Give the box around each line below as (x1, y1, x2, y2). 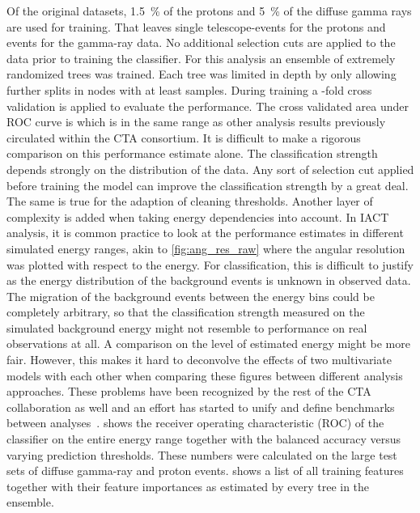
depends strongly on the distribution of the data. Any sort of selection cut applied (6, 160, 414, 177)
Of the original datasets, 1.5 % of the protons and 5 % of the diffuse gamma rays (6, 2, 412, 19)
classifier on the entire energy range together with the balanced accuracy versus (6, 430, 401, 447)
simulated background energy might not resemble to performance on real (6, 319, 367, 336)
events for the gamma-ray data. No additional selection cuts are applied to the (6, 34, 396, 51)
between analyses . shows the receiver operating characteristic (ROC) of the (6, 414, 384, 431)
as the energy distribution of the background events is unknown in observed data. (6, 272, 411, 289)
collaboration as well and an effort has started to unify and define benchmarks (6, 398, 395, 415)
